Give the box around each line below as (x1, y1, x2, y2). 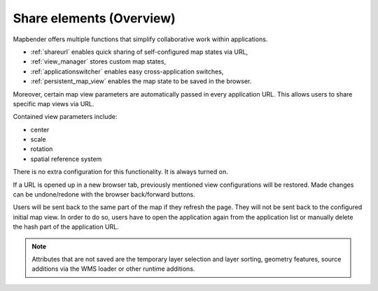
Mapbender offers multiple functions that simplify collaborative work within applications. (13, 35, 268, 43)
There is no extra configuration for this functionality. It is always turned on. (13, 168, 228, 176)
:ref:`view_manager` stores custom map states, (30, 57, 167, 66)
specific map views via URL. (13, 99, 94, 108)
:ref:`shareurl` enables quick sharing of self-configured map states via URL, (30, 48, 248, 56)
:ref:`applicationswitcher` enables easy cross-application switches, (30, 67, 224, 76)
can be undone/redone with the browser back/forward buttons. (13, 190, 195, 199)
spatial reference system (30, 155, 102, 163)
